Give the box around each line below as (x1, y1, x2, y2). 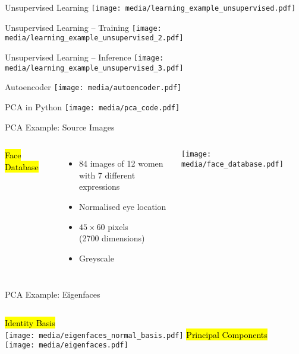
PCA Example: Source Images (5, 120, 115, 133)
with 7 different (78, 168, 136, 181)
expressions (78, 180, 120, 193)
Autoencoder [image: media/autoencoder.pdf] (5, 81, 182, 93)
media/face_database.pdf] (181, 160, 284, 168)
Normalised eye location (78, 200, 166, 212)
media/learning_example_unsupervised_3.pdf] (5, 63, 184, 72)
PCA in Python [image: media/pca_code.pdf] (5, 100, 180, 113)
